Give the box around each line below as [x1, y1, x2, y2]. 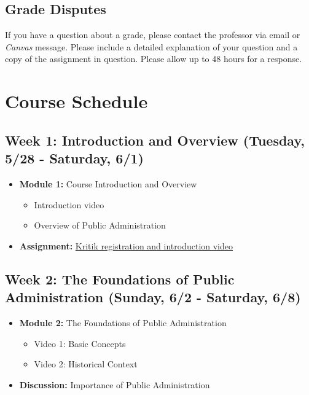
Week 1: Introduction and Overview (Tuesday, [5, 130, 305, 149]
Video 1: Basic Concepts [34, 337, 126, 350]
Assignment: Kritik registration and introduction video [19, 239, 233, 252]
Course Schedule [5, 88, 148, 114]
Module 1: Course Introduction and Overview [19, 177, 197, 190]
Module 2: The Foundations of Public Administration [19, 316, 227, 329]
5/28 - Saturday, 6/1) [5, 149, 144, 168]
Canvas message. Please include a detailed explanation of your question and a [5, 40, 298, 53]
